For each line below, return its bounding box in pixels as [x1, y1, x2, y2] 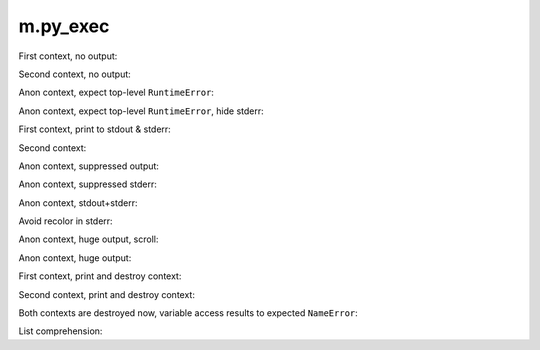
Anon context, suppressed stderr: [18, 178, 157, 190]
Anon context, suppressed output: [18, 160, 160, 172]
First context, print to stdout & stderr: [18, 123, 172, 135]
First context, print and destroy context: [18, 270, 182, 282]
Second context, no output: [18, 68, 132, 80]
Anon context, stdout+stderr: [18, 196, 138, 209]
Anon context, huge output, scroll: [18, 233, 159, 245]
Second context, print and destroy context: [18, 288, 195, 300]
